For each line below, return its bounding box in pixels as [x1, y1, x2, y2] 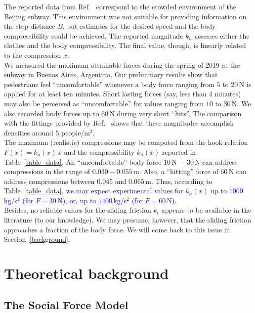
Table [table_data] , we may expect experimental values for [4, 185, 183, 196]
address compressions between [4, 176, 95, 186]
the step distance [4, 21, 55, 31]
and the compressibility [64, 146, 135, 157]
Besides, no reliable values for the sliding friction [4, 205, 151, 215]
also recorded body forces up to [4, 108, 99, 118]
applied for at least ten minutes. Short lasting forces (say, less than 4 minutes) [4, 89, 241, 99]
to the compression [4, 49, 61, 60]
